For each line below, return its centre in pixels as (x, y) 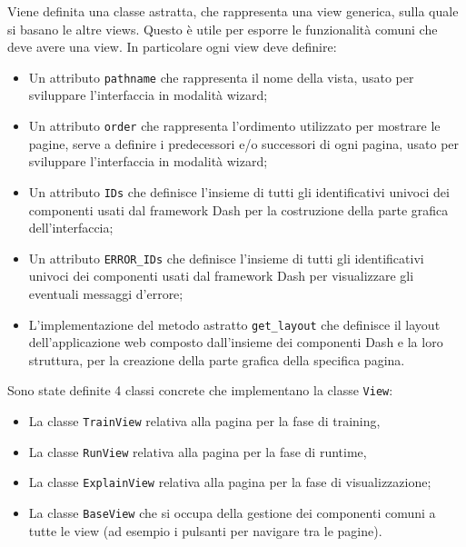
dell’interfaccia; (71, 228)
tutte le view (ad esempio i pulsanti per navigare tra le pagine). (205, 530)
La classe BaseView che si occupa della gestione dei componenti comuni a (232, 513)
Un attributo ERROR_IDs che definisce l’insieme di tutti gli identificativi (226, 258)
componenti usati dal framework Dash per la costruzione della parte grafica (238, 209)
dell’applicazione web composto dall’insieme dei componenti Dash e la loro (236, 342)
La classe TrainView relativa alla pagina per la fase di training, (204, 421)
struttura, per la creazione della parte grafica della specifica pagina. (217, 359)
